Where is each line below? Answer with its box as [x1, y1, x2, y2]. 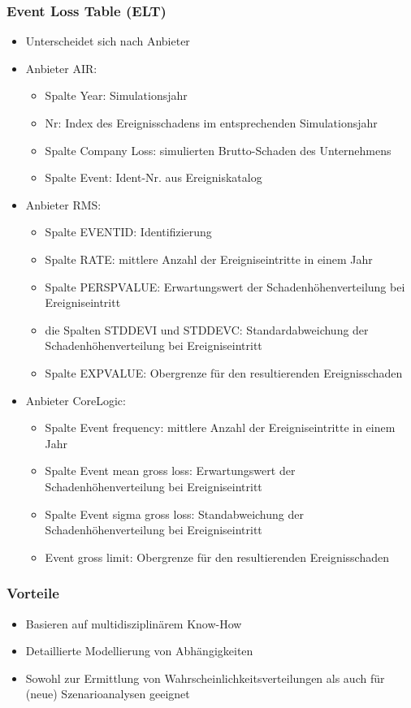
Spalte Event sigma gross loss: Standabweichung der [45, 505, 304, 522]
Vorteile [6, 583, 59, 603]
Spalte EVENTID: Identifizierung [45, 223, 212, 240]
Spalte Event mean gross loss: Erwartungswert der [45, 462, 296, 479]
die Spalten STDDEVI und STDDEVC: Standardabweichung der [45, 321, 369, 338]
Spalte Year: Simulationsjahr [45, 87, 188, 104]
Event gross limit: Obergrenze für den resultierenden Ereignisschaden [45, 548, 389, 565]
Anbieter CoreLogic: [25, 391, 126, 408]
